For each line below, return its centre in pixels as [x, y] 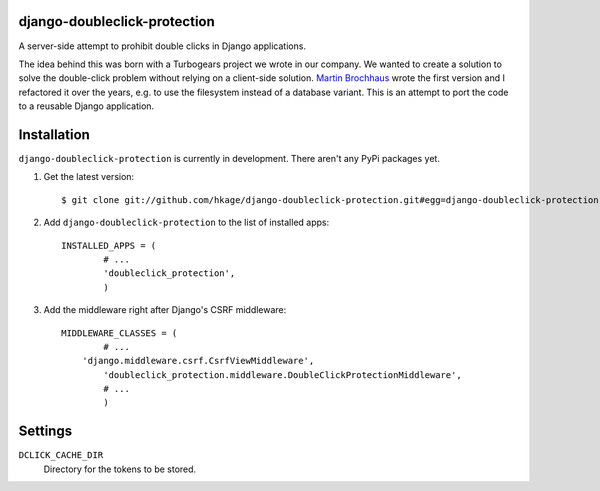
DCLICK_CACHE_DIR [61, 455]
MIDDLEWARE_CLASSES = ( [119, 333]
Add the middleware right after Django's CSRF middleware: [165, 310]
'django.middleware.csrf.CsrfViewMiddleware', [198, 361]
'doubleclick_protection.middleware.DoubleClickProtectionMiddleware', [282, 374]
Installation [54, 134]
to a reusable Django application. [86, 106]
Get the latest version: [89, 177]
